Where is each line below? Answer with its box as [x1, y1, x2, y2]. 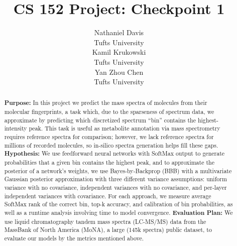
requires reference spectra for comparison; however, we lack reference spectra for [4, 133, 214, 141]
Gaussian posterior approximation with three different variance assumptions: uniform [4, 175, 227, 183]
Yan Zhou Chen [94, 66, 144, 77]
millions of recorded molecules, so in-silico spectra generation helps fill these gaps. [4, 141, 218, 149]
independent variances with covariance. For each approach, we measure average [4, 191, 211, 200]
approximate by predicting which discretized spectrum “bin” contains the [4, 115, 196, 124]
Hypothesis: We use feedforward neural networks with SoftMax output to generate [4, 149, 225, 158]
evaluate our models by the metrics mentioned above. [4, 233, 144, 242]
